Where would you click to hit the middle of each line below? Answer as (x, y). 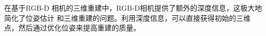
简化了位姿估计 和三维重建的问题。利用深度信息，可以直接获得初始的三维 (127, 17)
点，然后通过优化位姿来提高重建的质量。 (72, 28)
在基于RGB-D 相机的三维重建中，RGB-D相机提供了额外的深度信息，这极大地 (133, 8)
